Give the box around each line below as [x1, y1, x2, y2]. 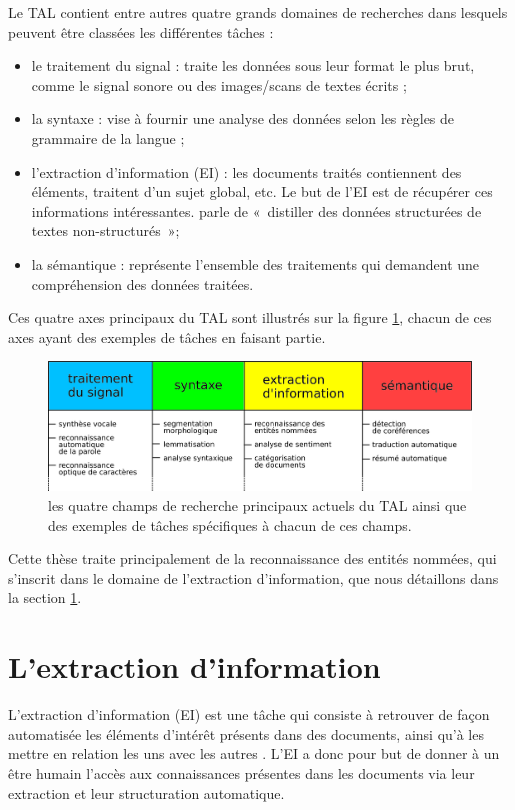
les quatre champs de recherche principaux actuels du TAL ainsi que [48, 495, 467, 516]
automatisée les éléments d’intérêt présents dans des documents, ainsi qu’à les [8, 723, 484, 744]
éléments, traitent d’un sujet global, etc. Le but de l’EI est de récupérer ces [31, 181, 493, 202]
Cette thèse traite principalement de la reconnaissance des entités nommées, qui [8, 548, 497, 569]
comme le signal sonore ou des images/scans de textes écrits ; [31, 74, 407, 95]
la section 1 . [8, 587, 82, 608]
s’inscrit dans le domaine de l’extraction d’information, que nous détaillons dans [8, 567, 499, 588]
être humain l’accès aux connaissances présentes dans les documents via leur [8, 762, 475, 783]
